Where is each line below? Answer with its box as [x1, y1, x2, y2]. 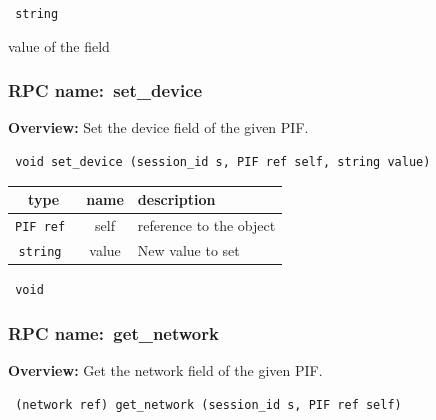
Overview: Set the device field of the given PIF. [8, 117, 309, 138]
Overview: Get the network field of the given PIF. [8, 359, 323, 380]
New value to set [137, 239, 240, 260]
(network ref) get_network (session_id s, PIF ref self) [15, 397, 402, 412]
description [137, 189, 216, 210]
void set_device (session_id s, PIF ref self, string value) [15, 155, 431, 170]
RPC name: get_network [8, 320, 219, 345]
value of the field [8, 35, 110, 56]
